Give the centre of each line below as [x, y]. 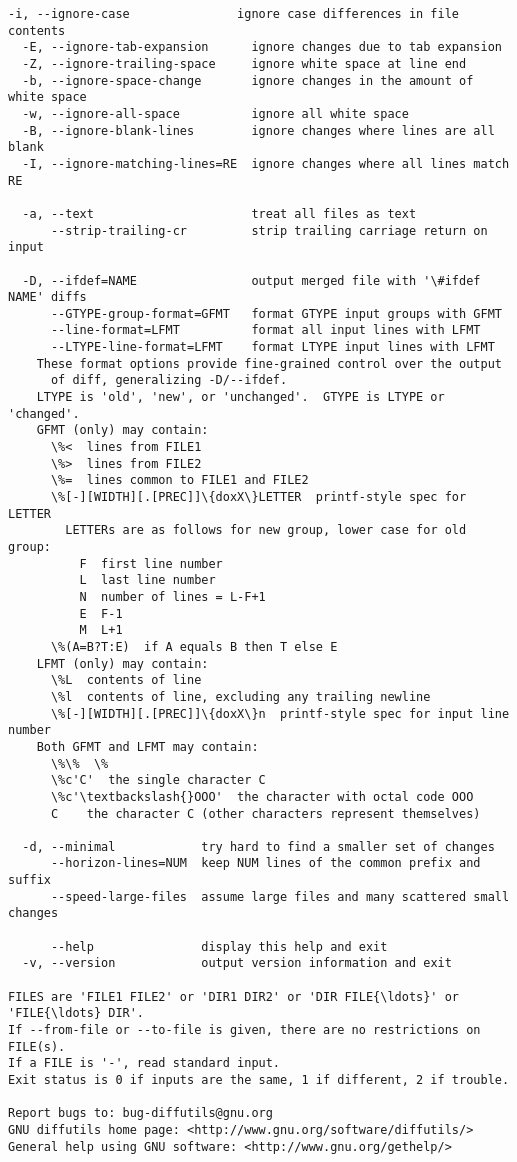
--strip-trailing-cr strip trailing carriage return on [269, 230]
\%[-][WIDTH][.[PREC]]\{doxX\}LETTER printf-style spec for [258, 497]
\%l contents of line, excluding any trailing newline [240, 696]
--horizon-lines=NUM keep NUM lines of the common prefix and [265, 863]
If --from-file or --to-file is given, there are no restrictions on [244, 1030]
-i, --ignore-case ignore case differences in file [234, 14]
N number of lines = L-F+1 [172, 596]
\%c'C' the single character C [158, 780]
